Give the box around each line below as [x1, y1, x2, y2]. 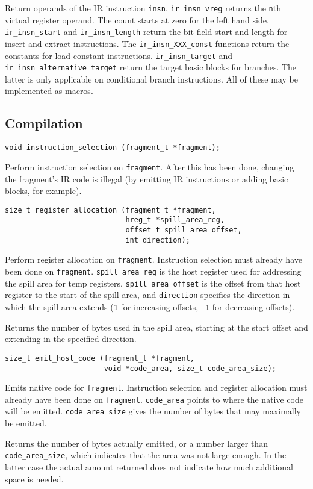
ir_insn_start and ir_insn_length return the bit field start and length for [5, 25, 288, 38]
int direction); [125, 235, 190, 244]
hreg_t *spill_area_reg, [125, 216, 225, 225]
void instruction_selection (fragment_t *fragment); [5, 143, 220, 152]
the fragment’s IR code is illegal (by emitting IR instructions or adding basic [5, 172, 288, 185]
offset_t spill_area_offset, [125, 226, 242, 235]
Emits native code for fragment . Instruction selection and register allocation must [5, 381, 308, 394]
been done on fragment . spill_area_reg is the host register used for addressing [5, 265, 302, 278]
